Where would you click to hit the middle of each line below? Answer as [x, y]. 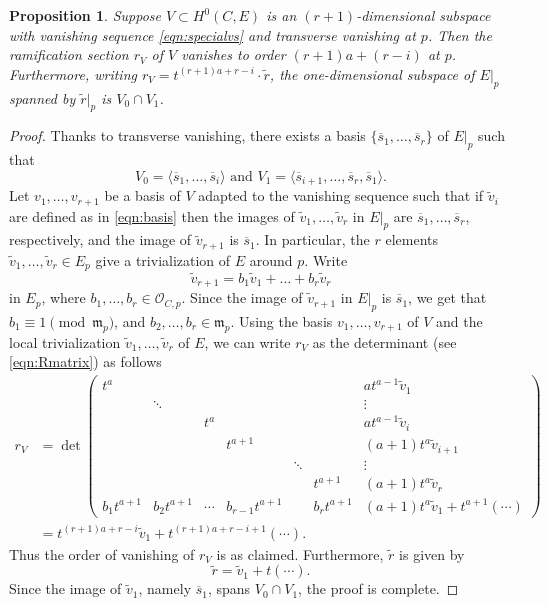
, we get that [447, 297]
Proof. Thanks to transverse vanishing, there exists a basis [187, 135]
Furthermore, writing [73, 73]
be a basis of [142, 195]
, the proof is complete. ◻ [378, 588]
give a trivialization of [163, 259]
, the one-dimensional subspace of [372, 73]
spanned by [42, 97]
